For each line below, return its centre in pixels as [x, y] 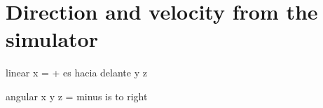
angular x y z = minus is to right [77, 96]
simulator [52, 39]
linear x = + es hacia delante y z [76, 73]
